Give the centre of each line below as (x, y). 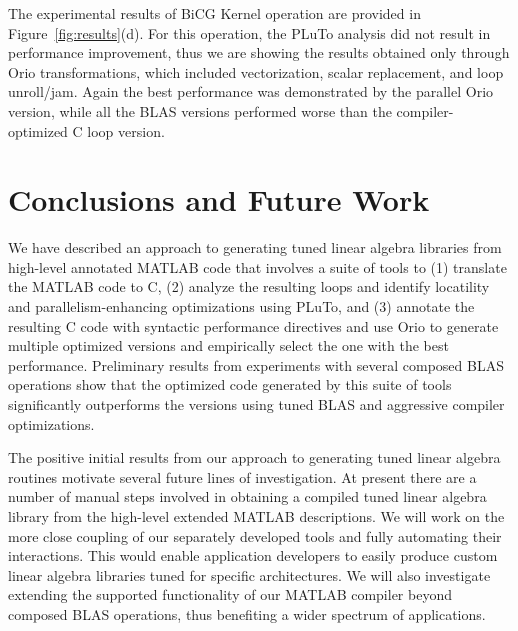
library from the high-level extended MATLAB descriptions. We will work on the (256, 516)
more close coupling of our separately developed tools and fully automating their (255, 535)
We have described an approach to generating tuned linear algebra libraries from (255, 247)
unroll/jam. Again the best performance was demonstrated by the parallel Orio (251, 91)
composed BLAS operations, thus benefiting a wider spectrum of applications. (247, 613)
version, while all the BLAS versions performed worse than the (200, 110)
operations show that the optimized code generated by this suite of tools (230, 384)
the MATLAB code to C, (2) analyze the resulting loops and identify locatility (249, 286)
